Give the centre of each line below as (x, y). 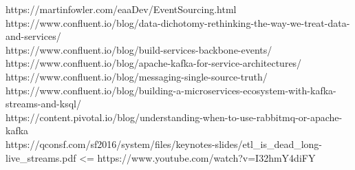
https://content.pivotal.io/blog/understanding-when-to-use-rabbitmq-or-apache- (174, 117)
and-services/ (33, 36)
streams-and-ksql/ (43, 104)
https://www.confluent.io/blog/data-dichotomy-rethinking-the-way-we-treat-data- (178, 22)
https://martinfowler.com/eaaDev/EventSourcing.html (121, 9)
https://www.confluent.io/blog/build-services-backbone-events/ (139, 49)
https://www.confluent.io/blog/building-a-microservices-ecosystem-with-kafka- (171, 90)
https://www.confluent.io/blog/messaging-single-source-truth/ (137, 76)
